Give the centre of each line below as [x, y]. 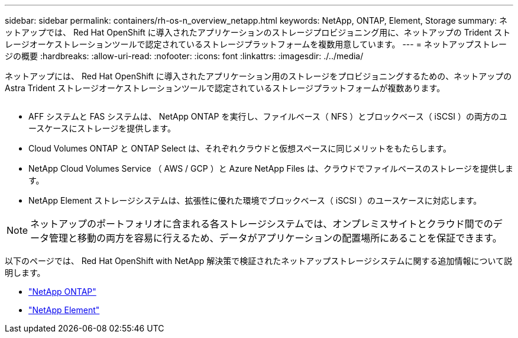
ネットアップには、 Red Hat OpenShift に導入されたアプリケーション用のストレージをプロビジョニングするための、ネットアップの [258, 76]
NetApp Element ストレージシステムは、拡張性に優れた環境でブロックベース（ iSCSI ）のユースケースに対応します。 [255, 200]
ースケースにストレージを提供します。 [102, 128]
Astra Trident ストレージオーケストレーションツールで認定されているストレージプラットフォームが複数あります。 [225, 88]
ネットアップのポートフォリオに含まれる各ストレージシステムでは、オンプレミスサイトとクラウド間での [262, 224]
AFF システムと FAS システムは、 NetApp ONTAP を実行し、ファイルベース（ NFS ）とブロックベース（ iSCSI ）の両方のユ [268, 116]
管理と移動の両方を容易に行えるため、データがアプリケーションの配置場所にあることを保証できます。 [276, 238]
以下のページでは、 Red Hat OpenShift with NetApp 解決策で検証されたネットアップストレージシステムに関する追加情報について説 [259, 261]
